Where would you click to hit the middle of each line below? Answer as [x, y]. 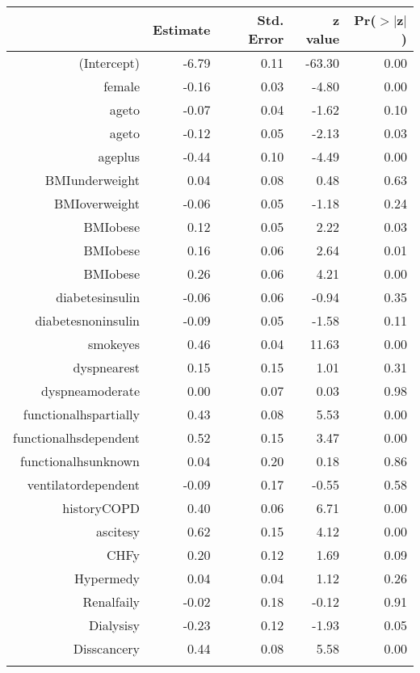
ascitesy [118, 531]
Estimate [182, 29]
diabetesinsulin [98, 297]
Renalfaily [111, 601]
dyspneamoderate [91, 391]
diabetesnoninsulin [88, 320]
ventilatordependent [84, 484]
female [122, 86]
